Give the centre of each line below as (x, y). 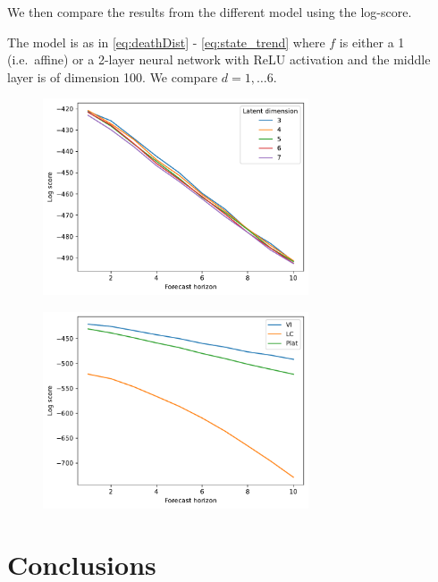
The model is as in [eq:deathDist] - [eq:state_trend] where (166, 42)
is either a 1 (372, 42)
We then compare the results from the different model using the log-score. (210, 12)
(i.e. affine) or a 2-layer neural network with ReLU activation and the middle (219, 59)
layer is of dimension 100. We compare (113, 76)
